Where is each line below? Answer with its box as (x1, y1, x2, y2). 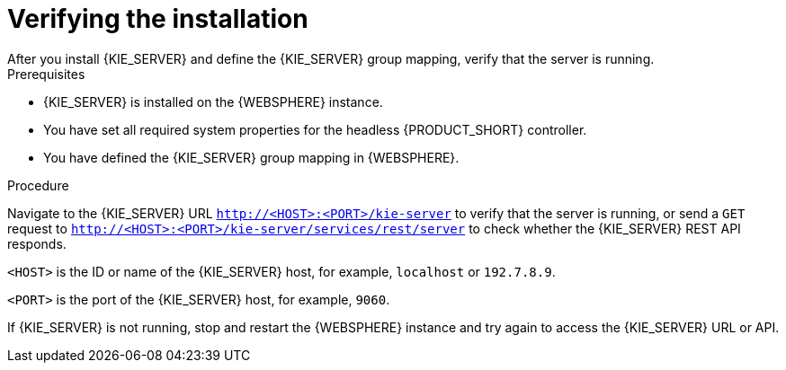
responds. (7, 235, 67, 251)
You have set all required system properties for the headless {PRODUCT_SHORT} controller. (43, 121, 587, 137)
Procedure (7, 177, 69, 193)
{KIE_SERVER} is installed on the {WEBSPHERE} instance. (43, 93, 383, 110)
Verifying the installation (7, 4, 308, 34)
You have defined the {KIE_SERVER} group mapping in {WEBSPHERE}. (43, 149, 460, 165)
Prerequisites (7, 66, 85, 82)
